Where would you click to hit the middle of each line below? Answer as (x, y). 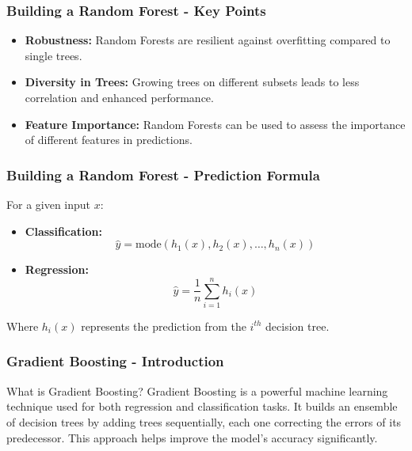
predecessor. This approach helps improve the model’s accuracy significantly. (192, 437)
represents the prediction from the (164, 326)
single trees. (53, 55)
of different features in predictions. (109, 140)
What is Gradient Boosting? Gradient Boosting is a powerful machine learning (197, 390)
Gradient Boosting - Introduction (115, 361)
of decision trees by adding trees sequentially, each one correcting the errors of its (204, 421)
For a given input (49, 204)
